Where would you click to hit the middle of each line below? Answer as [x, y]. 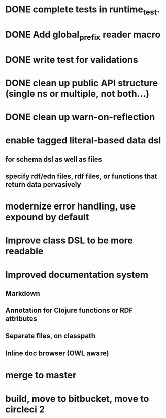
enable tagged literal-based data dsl [83, 140]
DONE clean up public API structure [82, 83]
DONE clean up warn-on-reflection [80, 117]
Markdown [23, 293]
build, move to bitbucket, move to [77, 398]
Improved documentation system [77, 275]
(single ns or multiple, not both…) [77, 94]
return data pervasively [43, 185]
